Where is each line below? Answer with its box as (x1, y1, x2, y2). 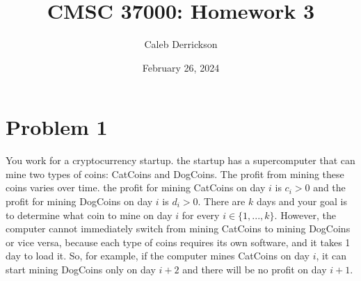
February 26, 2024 (142, 60, 220, 74)
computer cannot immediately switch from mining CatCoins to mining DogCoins (6, 221, 351, 236)
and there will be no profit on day (182, 262, 327, 276)
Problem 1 (6, 113, 108, 141)
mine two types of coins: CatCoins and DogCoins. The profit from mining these (6, 166, 344, 181)
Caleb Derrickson (144, 37, 218, 51)
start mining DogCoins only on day (6, 262, 156, 276)
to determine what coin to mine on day (6, 207, 173, 222)
